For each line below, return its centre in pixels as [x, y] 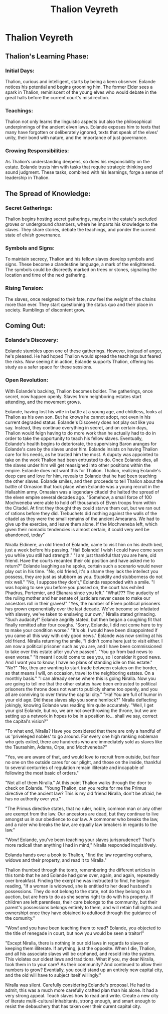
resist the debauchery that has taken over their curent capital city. [73, 1006]
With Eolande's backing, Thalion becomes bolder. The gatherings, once [79, 391]
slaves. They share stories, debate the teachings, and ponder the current [80, 230]
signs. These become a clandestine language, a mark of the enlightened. [80, 264]
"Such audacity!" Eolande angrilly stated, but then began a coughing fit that [83, 619]
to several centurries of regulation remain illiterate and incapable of [75, 768]
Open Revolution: [27, 380]
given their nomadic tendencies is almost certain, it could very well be [77, 529]
